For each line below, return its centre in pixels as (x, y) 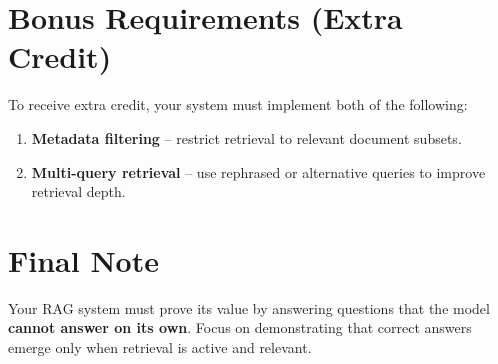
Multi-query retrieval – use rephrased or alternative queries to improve (258, 171)
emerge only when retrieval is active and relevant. (160, 347)
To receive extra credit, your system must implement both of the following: (238, 104)
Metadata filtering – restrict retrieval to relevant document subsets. (246, 137)
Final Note (83, 259)
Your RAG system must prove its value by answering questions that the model (249, 307)
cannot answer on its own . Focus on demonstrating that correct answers (240, 327)
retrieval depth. (78, 191)
